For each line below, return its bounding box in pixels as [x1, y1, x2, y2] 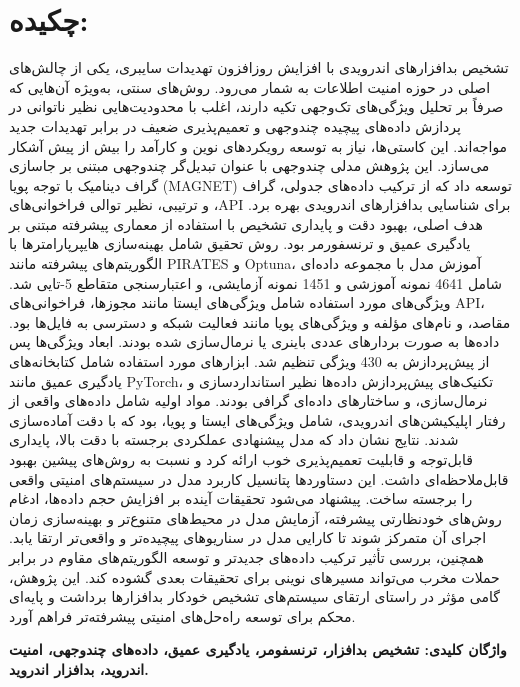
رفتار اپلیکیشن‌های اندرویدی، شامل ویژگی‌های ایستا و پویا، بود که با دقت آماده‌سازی [9, 409, 506, 430]
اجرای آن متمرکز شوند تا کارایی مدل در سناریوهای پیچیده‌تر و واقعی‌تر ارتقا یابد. [9, 527, 487, 548]
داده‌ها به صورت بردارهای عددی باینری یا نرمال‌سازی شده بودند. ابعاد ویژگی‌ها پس [9, 331, 500, 352]
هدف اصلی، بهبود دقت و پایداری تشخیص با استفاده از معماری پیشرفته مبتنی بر [9, 213, 483, 234]
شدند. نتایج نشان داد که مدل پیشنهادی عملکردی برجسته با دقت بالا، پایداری [9, 429, 459, 450]
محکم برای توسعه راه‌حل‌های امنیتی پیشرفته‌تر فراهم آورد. [9, 605, 356, 626]
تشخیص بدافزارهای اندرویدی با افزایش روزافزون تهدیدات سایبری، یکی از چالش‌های [9, 57, 509, 78]
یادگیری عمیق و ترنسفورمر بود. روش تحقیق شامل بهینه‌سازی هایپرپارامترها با [9, 233, 471, 254]
